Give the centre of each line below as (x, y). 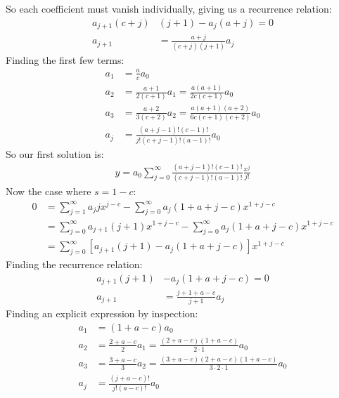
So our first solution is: (55, 153)
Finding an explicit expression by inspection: (102, 313)
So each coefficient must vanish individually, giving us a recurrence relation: (169, 8)
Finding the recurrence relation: (74, 264)
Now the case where (49, 191)
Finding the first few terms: (65, 59)
